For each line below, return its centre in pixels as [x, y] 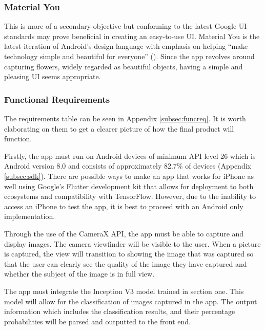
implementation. [30, 216]
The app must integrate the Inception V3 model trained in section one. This [124, 291]
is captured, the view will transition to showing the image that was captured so [129, 254]
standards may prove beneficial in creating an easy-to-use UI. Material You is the [132, 36]
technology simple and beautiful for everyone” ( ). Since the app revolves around [129, 56]
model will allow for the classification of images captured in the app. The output [131, 301]
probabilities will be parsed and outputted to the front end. [97, 321]
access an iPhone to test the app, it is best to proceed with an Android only [124, 206]
